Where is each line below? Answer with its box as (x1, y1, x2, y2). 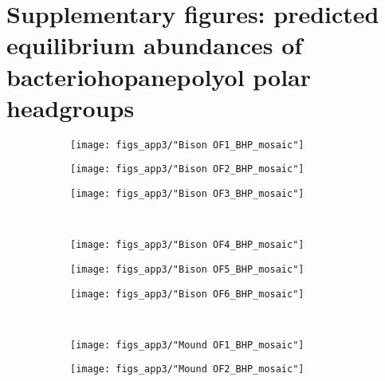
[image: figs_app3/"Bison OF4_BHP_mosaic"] (70, 239, 304, 251)
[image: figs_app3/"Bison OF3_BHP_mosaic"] (70, 188, 304, 199)
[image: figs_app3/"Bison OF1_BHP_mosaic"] (70, 139, 304, 151)
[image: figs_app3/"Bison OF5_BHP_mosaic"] (70, 263, 304, 275)
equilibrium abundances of (6, 29, 303, 61)
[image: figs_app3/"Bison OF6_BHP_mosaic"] (70, 288, 304, 300)
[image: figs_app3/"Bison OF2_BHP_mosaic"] (70, 163, 304, 175)
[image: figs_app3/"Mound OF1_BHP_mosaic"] (70, 339, 304, 351)
